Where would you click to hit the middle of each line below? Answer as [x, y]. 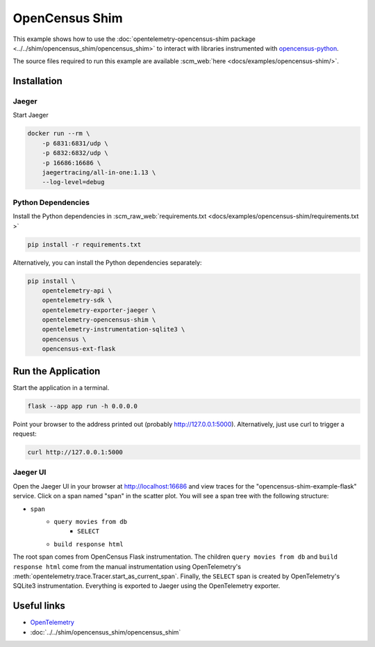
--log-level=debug [73, 182]
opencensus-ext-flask [79, 349]
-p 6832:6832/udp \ [75, 153]
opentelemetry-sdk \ [77, 300]
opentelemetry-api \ [77, 290]
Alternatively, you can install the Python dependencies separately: [107, 262]
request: [25, 434]
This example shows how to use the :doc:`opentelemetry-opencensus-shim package [134, 39]
